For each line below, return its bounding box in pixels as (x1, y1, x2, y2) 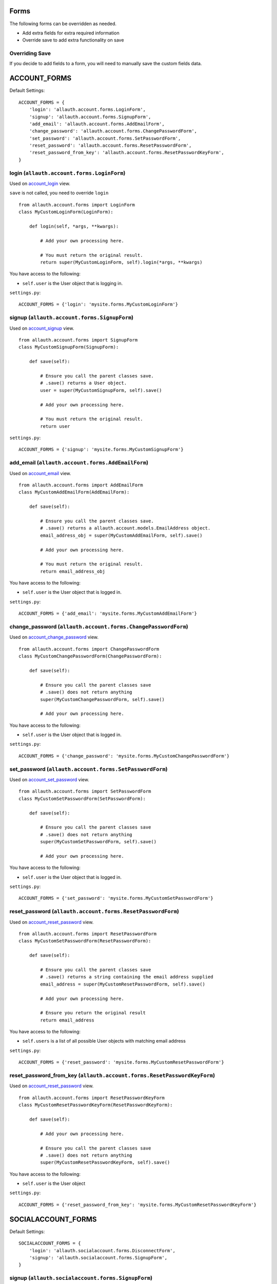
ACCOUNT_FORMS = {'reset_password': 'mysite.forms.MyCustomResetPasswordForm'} (18, 1060, 224, 1065)
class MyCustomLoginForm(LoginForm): (18, 209, 114, 215)
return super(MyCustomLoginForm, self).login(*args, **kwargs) (40, 259, 203, 265)
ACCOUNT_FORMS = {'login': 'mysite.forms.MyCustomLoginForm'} (18, 301, 179, 308)
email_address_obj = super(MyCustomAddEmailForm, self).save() (40, 532, 203, 538)
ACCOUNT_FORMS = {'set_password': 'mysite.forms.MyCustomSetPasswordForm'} (18, 895, 213, 901)
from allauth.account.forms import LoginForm (18, 202, 135, 207)
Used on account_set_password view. (9, 777, 89, 783)
